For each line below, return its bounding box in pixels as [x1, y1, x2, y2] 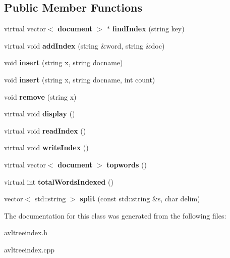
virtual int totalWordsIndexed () [4, 176, 113, 187]
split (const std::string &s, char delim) [80, 193, 200, 204]
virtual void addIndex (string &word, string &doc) [4, 40, 165, 51]
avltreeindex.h [4, 227, 48, 238]
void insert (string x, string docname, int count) [4, 74, 155, 84]
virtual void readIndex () [4, 125, 86, 136]
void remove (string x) [4, 91, 77, 102]
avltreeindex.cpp [4, 244, 55, 254]
